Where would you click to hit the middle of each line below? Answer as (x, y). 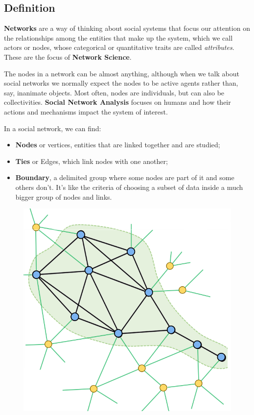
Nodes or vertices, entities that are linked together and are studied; (118, 145)
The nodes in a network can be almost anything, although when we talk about (122, 73)
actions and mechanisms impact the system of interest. (86, 111)
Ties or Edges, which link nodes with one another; (92, 161)
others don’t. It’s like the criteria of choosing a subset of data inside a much (129, 187)
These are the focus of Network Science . (68, 57)
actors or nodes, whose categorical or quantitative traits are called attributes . (119, 47)
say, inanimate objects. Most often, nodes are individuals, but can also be (114, 92)
